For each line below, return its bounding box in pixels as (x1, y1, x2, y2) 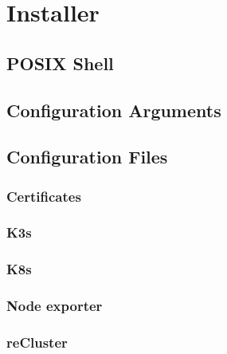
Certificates (6, 186, 81, 206)
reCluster (6, 332, 68, 352)
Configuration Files (6, 144, 168, 169)
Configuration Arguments (6, 97, 221, 122)
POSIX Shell (6, 50, 114, 75)
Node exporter (6, 296, 103, 316)
